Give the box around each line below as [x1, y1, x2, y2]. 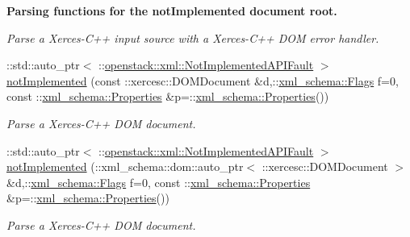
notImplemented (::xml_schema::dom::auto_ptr [6, 158, 244, 175]
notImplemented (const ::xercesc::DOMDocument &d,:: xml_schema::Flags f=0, [6, 72, 399, 89]
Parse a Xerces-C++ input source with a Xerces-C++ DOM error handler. [6, 29, 379, 46]
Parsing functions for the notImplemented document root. [6, 2, 337, 19]
